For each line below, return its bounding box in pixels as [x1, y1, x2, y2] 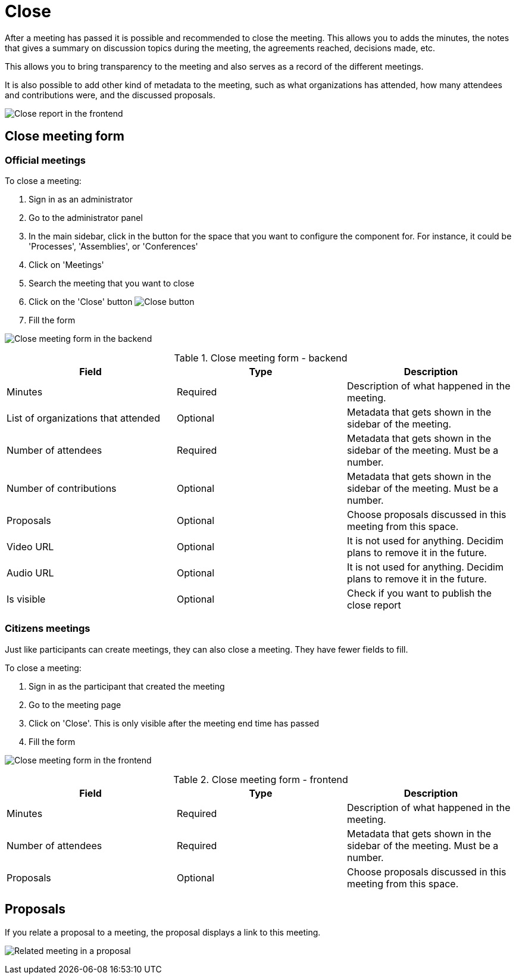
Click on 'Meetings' [29, 259, 104, 270]
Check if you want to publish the [346, 587, 492, 599]
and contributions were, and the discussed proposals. [5, 89, 215, 100]
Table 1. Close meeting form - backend [174, 351, 348, 364]
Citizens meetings [5, 622, 90, 635]
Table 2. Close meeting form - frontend [173, 773, 348, 785]
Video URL [7, 540, 54, 553]
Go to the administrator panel [29, 212, 143, 223]
